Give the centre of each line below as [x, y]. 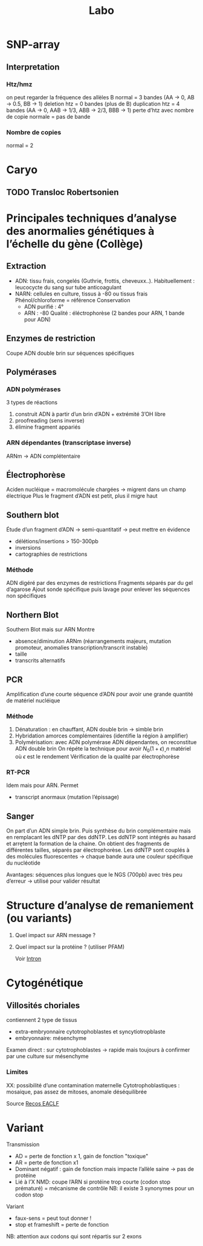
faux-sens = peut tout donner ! [53, 1218]
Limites [17, 1072]
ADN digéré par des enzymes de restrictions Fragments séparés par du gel [100, 583]
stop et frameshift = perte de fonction [62, 1225]
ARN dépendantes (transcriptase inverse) [69, 443]
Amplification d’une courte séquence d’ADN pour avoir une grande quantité [100, 694]
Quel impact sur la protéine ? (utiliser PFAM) [70, 947]
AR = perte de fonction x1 [47, 1162]
